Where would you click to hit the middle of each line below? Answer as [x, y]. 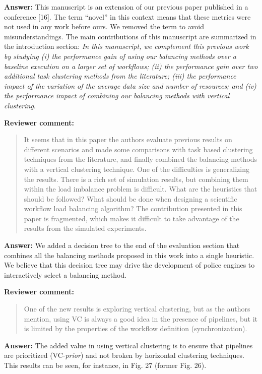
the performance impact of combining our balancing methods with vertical [117, 96]
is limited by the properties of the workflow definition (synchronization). [136, 328]
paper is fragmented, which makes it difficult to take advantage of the [132, 218]
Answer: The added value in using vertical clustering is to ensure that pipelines [128, 345]
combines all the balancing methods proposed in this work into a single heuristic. [129, 255]
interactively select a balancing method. [65, 274]
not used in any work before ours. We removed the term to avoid [104, 26]
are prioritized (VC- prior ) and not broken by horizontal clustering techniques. [124, 355]
